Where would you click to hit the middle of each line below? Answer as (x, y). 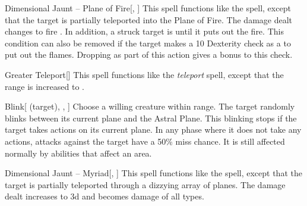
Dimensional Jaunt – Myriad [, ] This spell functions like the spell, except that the (153, 173)
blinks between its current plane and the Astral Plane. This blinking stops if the (151, 118)
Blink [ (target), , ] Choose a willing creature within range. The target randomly (150, 106)
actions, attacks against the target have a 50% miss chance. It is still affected (145, 141)
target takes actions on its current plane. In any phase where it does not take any (153, 129)
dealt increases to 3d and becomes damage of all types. (105, 196)
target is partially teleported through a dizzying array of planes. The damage (145, 184)
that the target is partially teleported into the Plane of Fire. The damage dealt (149, 19)
